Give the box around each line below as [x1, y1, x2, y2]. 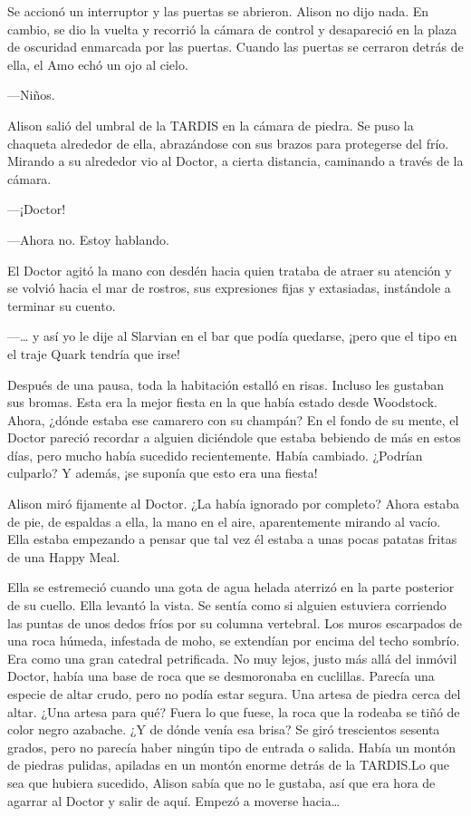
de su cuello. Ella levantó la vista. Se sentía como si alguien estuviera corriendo [7, 596, 447, 615]
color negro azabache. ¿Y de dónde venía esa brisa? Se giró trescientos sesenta [7, 720, 440, 739]
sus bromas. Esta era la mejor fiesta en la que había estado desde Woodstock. [7, 393, 437, 412]
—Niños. [7, 85, 55, 104]
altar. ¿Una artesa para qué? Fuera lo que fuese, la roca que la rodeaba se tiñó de [7, 702, 460, 721]
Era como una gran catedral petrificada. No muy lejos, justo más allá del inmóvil [7, 648, 457, 667]
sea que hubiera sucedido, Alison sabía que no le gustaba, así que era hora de [7, 772, 436, 792]
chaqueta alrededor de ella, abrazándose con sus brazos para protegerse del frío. [7, 133, 449, 152]
